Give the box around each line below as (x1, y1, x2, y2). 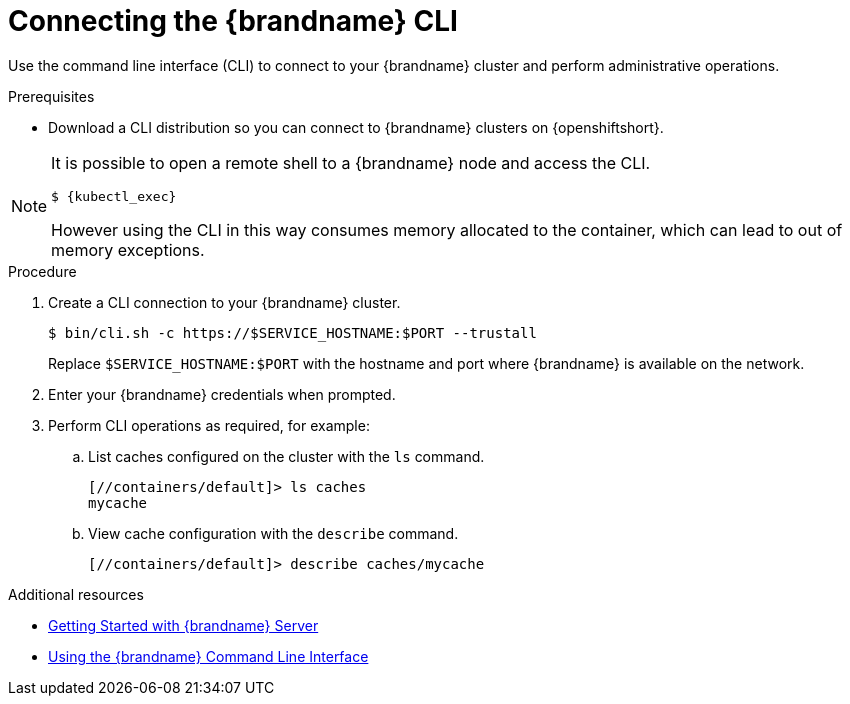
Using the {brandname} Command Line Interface (48, 647, 369, 665)
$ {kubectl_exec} (51, 188, 177, 204)
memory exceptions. (51, 239, 205, 260)
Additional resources (8, 585, 144, 603)
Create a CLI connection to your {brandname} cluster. (48, 293, 401, 311)
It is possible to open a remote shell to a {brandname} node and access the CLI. (51, 152, 651, 173)
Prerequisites (8, 87, 95, 105)
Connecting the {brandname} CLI (8, 4, 458, 38)
